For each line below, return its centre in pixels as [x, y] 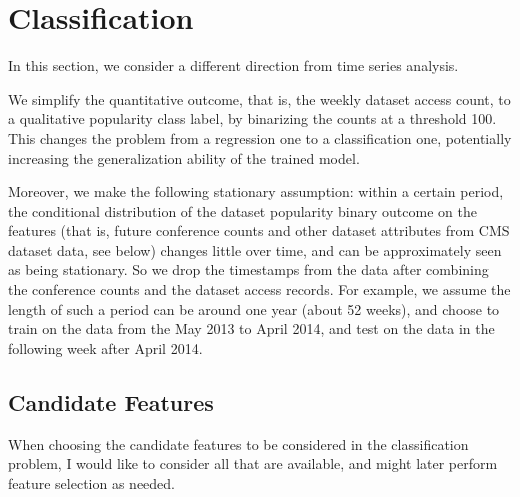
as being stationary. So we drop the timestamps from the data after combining [248, 269]
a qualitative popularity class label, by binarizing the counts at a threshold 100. [252, 118]
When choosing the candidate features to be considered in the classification [238, 443]
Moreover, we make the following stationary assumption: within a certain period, [256, 191]
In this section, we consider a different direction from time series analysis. [233, 65]
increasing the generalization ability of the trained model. [184, 157]
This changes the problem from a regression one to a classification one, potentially [260, 137]
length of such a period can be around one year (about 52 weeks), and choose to [254, 308]
